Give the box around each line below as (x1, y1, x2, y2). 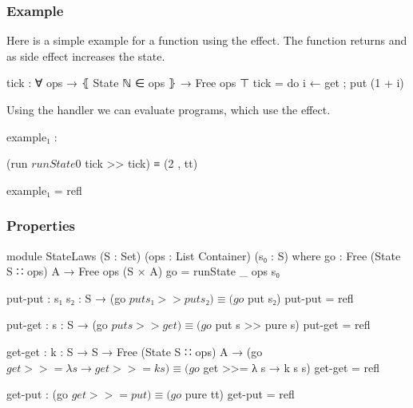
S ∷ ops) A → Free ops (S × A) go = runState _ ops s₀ (6, 263, 280, 279)
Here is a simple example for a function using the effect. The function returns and (6, 32, 407, 49)
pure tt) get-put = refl (185, 386, 295, 402)
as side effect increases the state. (6, 47, 165, 64)
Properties (6, 216, 75, 236)
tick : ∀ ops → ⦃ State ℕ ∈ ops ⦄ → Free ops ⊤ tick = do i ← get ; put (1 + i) (6, 74, 404, 91)
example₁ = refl (6, 181, 82, 198)
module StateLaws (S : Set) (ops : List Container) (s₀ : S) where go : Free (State (6, 247, 401, 263)
